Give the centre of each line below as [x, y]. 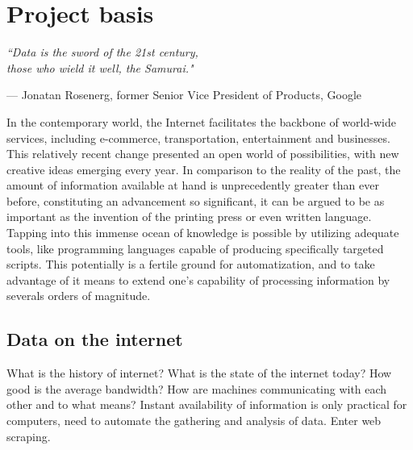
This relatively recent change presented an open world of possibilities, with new [203, 154]
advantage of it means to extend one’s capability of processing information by [198, 279]
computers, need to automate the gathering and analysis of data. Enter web [194, 421]
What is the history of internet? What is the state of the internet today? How [199, 373]
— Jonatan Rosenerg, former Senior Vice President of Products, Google [184, 95]
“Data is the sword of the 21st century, [102, 52]
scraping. [29, 436]
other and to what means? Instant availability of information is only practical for [207, 404]
